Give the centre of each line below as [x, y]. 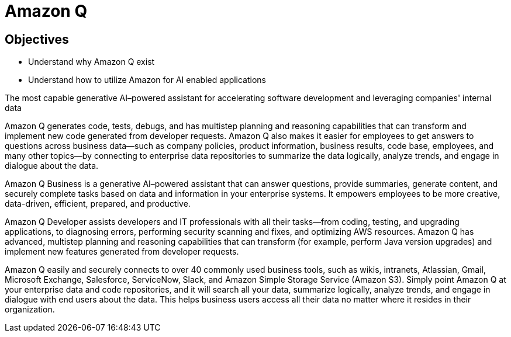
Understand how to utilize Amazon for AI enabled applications [147, 80]
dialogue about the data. [52, 166]
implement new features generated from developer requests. [122, 252]
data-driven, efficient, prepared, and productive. [98, 204]
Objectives [37, 39]
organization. [30, 310]
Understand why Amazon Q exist [92, 62]
